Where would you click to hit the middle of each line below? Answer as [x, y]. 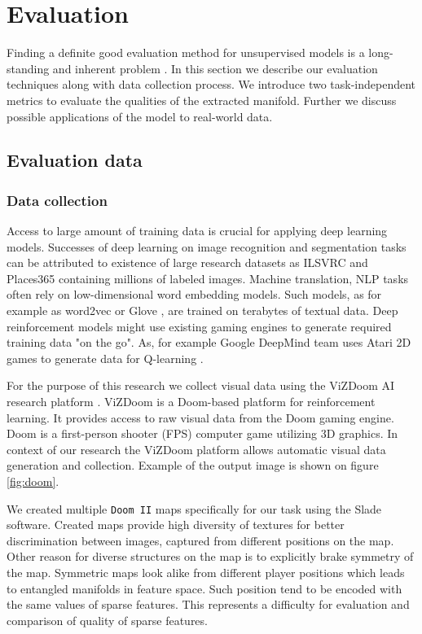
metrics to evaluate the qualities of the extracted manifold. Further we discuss [202, 100]
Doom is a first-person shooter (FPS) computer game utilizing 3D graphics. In [202, 433]
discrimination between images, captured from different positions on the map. [200, 540]
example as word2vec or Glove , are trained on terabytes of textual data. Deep [202, 310]
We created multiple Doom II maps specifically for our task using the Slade [194, 508]
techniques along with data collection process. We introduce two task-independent [211, 84]
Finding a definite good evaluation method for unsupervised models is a [186, 52]
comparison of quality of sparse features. [107, 620]
